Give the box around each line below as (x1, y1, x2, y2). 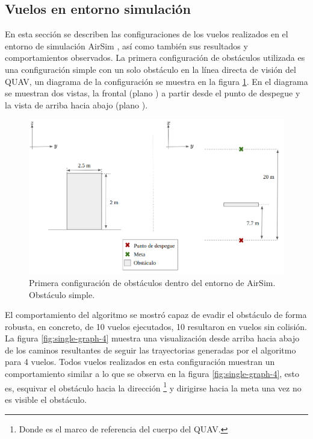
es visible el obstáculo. (5, 393, 87, 405)
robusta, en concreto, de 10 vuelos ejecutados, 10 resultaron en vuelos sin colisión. (5, 320, 307, 332)
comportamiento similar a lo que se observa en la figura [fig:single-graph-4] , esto (5, 367, 300, 380)
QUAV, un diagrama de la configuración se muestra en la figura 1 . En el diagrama (5, 75, 308, 87)
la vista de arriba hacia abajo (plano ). (5, 98, 148, 111)
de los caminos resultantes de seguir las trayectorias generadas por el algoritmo (5, 343, 296, 356)
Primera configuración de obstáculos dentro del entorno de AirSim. (29, 276, 276, 288)
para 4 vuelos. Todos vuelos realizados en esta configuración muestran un (5, 355, 275, 368)
